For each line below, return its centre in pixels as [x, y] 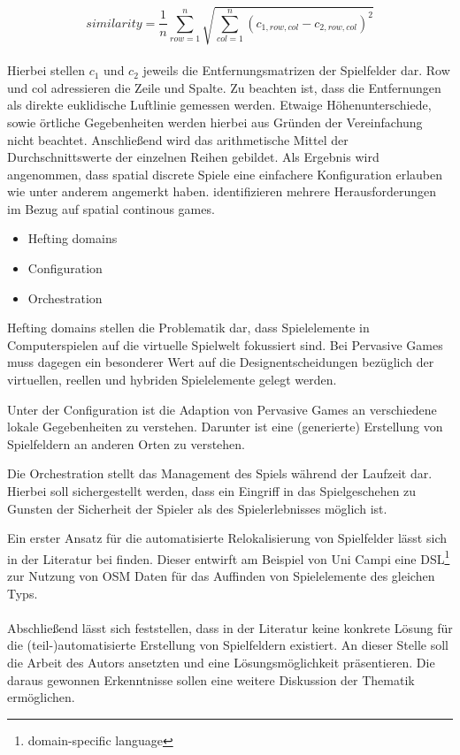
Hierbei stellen [46, 70]
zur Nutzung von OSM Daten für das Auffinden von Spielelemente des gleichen [221, 576]
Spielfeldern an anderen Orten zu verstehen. [126, 443]
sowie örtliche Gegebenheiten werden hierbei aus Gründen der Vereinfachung [215, 122]
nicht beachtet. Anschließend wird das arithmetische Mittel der [178, 139]
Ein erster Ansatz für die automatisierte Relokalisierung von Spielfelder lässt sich [227, 538]
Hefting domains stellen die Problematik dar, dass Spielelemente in [188, 328]
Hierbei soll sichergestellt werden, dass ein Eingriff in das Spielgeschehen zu [212, 491]
